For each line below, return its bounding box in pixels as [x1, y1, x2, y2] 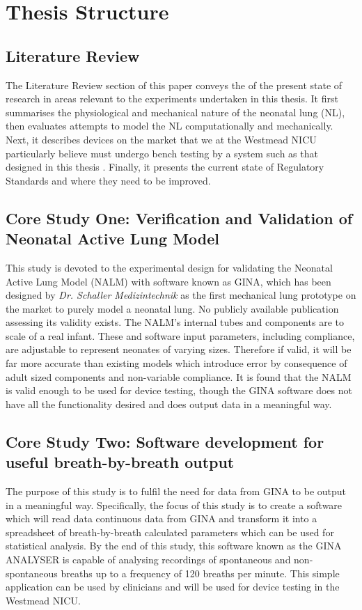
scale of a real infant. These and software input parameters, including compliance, [6, 328, 355, 343]
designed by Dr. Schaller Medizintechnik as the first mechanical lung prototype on [6, 288, 356, 302]
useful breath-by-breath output [6, 451, 235, 473]
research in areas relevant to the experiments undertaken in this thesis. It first [6, 91, 338, 106]
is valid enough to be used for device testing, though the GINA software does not [6, 383, 352, 398]
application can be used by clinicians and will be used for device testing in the [6, 579, 340, 594]
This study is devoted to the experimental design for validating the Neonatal [6, 260, 333, 274]
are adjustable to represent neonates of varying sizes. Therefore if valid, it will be [6, 342, 352, 357]
